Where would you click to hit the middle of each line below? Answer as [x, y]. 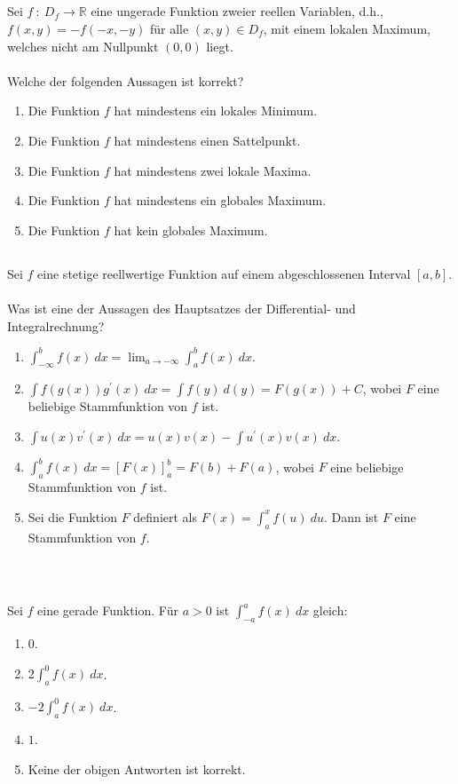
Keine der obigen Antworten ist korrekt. [137, 768]
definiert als [165, 516]
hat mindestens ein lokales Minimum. [216, 111]
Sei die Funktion [72, 516]
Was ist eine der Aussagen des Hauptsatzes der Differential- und [182, 308]
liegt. [220, 46]
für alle [169, 28]
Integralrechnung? [56, 325]
